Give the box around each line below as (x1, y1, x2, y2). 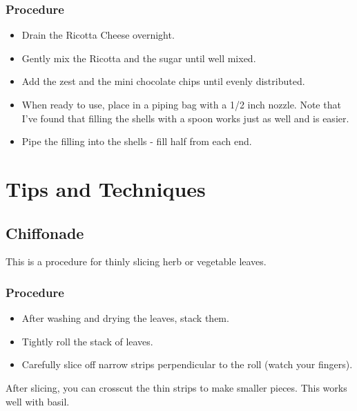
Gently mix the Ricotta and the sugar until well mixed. (21, 50, 256, 65)
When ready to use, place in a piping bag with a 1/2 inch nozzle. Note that (21, 97, 341, 111)
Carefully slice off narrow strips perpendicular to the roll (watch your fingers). (21, 357, 353, 372)
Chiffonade (6, 222, 84, 243)
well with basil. (6, 394, 70, 408)
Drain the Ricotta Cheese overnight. (21, 28, 175, 42)
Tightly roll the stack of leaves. (21, 334, 153, 348)
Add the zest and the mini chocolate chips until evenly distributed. (21, 74, 305, 88)
